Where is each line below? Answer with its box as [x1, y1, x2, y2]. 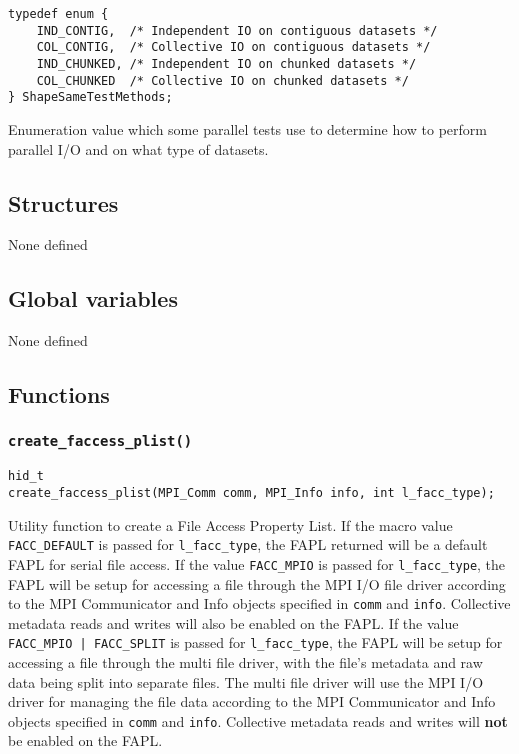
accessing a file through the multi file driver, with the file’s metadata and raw [8, 652, 483, 672]
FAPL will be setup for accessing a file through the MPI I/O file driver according [8, 573, 506, 594]
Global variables [8, 283, 178, 314]
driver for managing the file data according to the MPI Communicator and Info [8, 691, 496, 712]
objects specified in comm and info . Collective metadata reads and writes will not [8, 710, 508, 731]
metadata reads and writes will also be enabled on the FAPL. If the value [8, 612, 459, 633]
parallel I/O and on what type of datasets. [8, 138, 269, 159]
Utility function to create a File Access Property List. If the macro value [8, 514, 453, 535]
